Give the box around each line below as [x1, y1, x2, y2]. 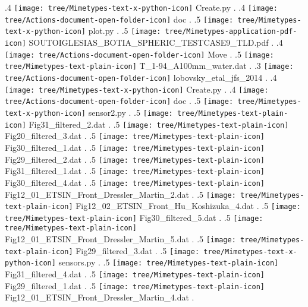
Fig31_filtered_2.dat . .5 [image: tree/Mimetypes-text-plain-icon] [29, 118, 289, 130]
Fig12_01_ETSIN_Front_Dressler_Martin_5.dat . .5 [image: [5, 233, 236, 245]
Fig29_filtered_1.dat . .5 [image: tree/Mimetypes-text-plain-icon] [5, 279, 265, 292]
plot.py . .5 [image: [88, 24, 161, 37]
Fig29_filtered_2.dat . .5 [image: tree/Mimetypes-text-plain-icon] [5, 153, 265, 165]
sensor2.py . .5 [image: [88, 106, 173, 118]
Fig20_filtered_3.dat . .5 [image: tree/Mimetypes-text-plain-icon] [5, 129, 265, 142]
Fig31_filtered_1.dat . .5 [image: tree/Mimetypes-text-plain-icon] [5, 164, 265, 177]
